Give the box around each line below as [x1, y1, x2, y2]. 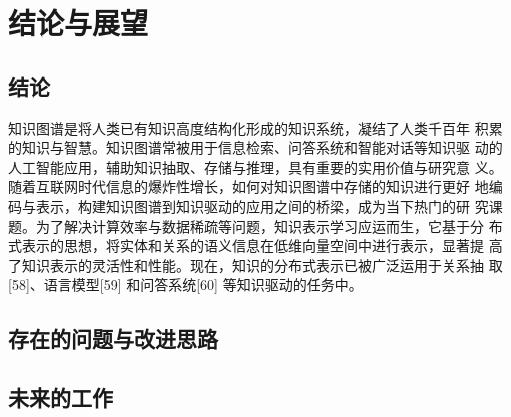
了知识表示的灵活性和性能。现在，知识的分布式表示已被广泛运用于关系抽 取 [8, 254, 503, 275]
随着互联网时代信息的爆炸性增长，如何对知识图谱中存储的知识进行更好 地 [8, 176, 489, 197]
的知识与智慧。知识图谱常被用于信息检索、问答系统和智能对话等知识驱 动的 [8, 137, 503, 158]
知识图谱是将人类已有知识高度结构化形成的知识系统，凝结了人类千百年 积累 [8, 117, 503, 138]
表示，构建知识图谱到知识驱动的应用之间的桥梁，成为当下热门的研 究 [35, 195, 489, 216]
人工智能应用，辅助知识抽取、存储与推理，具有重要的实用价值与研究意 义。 [8, 156, 503, 177]
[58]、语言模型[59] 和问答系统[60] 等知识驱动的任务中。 [8, 274, 363, 295]
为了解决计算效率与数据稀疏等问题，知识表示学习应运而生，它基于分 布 [35, 215, 503, 236]
